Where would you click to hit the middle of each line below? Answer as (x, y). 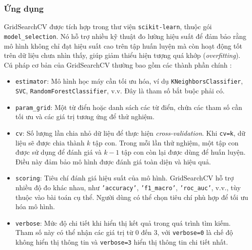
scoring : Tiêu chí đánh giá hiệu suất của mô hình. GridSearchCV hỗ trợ (125, 178)
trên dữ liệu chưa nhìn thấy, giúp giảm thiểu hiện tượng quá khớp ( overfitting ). (122, 55)
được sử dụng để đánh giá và (58, 152)
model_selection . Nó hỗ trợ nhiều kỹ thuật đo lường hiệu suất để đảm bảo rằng (125, 36)
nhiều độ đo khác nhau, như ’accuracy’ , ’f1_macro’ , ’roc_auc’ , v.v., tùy (128, 187)
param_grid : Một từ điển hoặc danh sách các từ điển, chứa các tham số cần (129, 107)
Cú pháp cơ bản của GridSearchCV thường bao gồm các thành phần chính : (118, 64)
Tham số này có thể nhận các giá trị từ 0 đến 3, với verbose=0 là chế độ (124, 232)
